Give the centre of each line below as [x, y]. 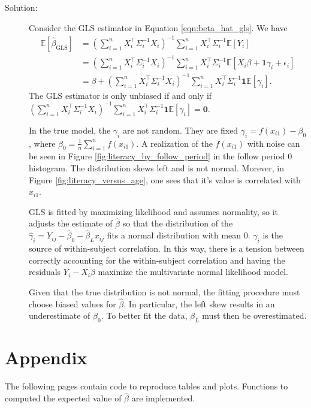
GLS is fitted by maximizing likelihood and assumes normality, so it [154, 211]
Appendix [46, 357]
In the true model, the [70, 130]
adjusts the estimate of [71, 223]
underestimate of [60, 315]
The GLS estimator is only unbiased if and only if [120, 95]
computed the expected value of [63, 398]
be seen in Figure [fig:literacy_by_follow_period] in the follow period [157, 156]
